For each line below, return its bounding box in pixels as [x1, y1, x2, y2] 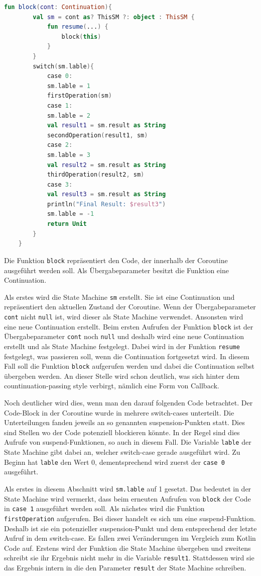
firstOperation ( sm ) [47, 92, 112, 100]
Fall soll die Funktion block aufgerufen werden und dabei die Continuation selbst [4, 361, 254, 371]
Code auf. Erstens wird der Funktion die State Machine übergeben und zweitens [4, 542, 251, 553]
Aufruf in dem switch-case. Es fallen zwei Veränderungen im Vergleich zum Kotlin [4, 533, 256, 543]
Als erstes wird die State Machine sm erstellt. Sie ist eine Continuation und [4, 291, 235, 302]
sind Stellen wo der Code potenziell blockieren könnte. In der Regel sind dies [4, 427, 240, 437]
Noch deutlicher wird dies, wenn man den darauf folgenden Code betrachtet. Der [4, 397, 253, 407]
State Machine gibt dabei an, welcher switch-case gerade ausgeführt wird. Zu [4, 447, 240, 457]
